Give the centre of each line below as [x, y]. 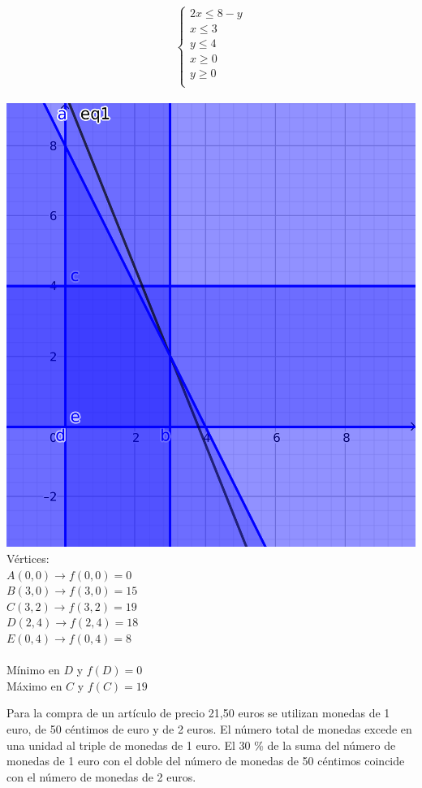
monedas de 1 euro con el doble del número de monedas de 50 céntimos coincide [206, 761]
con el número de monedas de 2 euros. [101, 776]
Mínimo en [33, 670]
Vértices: [28, 558]
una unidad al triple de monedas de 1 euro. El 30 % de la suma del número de [201, 745]
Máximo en [34, 685]
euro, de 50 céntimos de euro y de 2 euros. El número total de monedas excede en [209, 728]
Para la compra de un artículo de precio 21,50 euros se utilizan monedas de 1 [198, 713]
